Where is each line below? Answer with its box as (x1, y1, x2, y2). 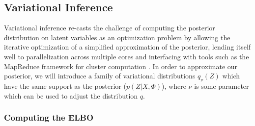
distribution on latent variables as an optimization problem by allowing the (4, 32, 230, 42)
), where (162, 80, 186, 91)
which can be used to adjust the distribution (4, 90, 138, 101)
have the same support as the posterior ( (4, 80, 126, 91)
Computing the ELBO (4, 111, 94, 124)
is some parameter (194, 80, 249, 91)
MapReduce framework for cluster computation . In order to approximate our (4, 61, 238, 71)
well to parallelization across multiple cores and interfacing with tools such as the (4, 51, 249, 61)
